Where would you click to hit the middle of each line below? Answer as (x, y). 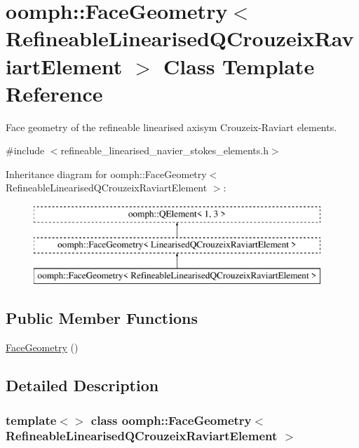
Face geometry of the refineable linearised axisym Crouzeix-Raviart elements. (171, 127)
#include (25, 150)
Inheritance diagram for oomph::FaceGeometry (106, 174)
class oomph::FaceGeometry (171, 420)
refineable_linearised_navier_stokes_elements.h (164, 150)
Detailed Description (82, 385)
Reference (54, 93)
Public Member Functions (102, 318)
